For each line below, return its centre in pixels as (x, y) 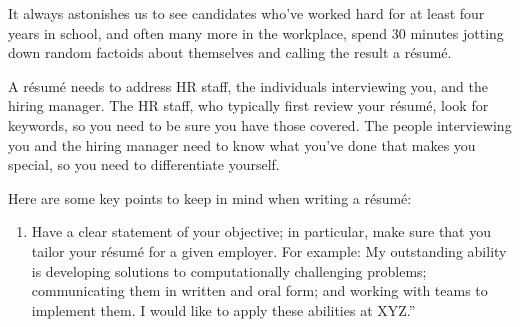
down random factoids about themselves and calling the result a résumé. (230, 52)
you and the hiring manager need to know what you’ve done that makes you (242, 144)
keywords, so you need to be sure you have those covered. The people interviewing (260, 124)
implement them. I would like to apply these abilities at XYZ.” (223, 309)
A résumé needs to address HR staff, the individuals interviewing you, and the (248, 85)
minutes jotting (457, 32)
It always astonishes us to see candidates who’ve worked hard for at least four (246, 13)
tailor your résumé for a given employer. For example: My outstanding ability (269, 250)
